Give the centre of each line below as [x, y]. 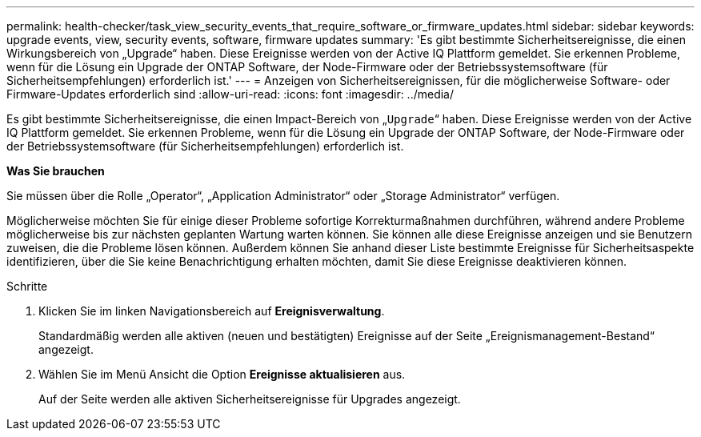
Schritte [27, 286]
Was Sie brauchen [56, 171]
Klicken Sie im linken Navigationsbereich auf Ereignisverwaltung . [212, 311]
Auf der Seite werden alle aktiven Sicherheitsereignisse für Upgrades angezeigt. [250, 399]
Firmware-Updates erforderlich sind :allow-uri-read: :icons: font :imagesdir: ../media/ [230, 94]
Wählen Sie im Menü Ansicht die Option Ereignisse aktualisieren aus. [222, 374]
